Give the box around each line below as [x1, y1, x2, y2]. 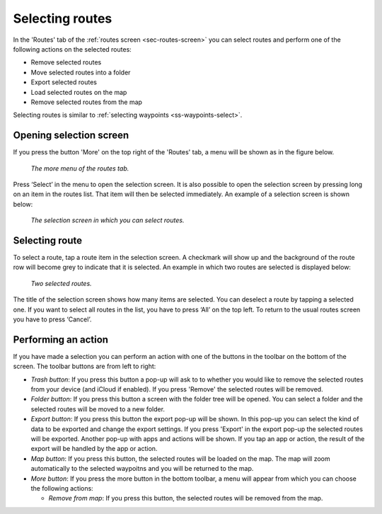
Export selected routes [30, 78, 97, 86]
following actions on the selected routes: [13, 45, 132, 53]
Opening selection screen [13, 130, 129, 142]
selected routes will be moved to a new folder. [30, 404, 166, 413]
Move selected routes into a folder [30, 68, 131, 76]
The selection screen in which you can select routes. [30, 216, 185, 224]
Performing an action [13, 333, 109, 345]
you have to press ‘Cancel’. [13, 315, 92, 324]
